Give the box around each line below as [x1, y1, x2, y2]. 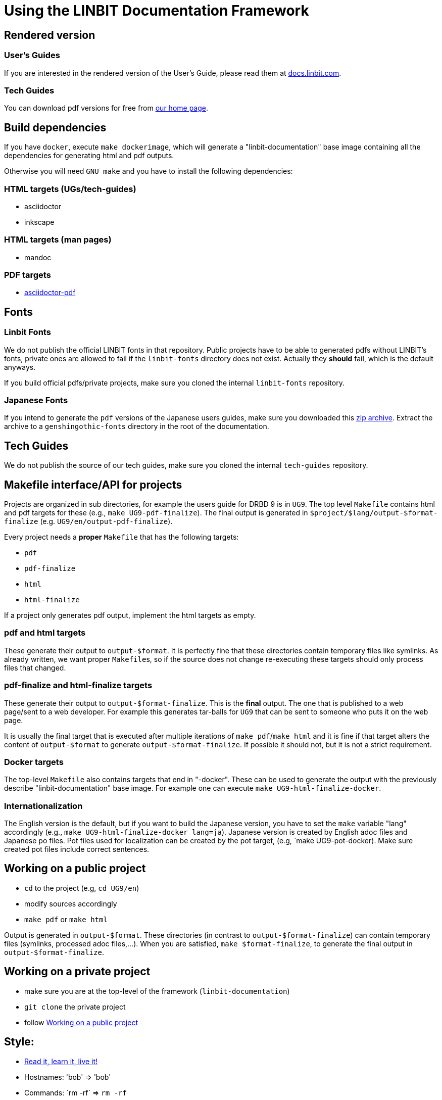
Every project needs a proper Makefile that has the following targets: [4, 533, 239, 542]
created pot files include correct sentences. [4, 845, 150, 854]
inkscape [24, 217, 55, 226]
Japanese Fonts [4, 395, 68, 405]
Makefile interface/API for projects [4, 478, 182, 491]
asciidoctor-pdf [24, 288, 76, 297]
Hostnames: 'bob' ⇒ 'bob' [24, 1072, 111, 1081]
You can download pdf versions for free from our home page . [4, 104, 209, 113]
